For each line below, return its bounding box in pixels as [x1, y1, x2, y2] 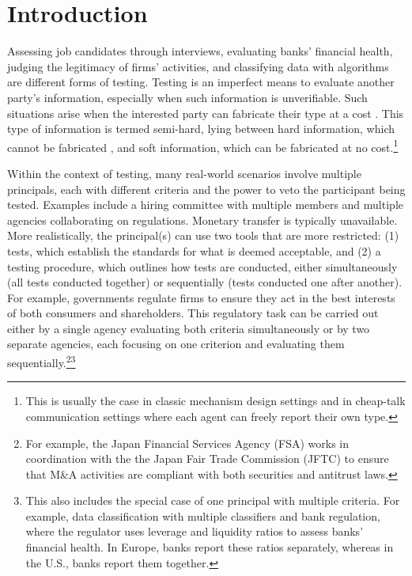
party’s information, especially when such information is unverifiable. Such [7, 89, 368, 105]
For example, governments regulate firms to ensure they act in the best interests [7, 289, 395, 305]
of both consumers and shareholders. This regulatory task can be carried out [7, 305, 379, 321]
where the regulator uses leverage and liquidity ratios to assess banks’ [25, 523, 364, 540]
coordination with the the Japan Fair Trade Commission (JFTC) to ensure [25, 450, 389, 467]
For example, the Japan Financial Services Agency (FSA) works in [25, 434, 350, 451]
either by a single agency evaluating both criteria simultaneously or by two [7, 320, 370, 336]
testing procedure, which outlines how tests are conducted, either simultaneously [7, 258, 398, 275]
